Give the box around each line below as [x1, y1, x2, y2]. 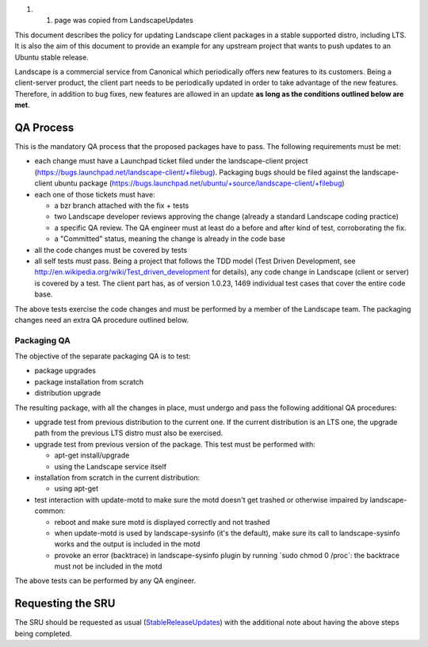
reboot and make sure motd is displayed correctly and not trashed [54, 517, 270, 526]
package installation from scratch [34, 377, 144, 386]
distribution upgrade [34, 389, 101, 398]
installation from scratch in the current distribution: [34, 473, 201, 482]
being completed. [14, 629, 72, 638]
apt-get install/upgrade [54, 450, 130, 460]
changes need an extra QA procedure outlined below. [14, 315, 189, 324]
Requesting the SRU [14, 597, 116, 611]
